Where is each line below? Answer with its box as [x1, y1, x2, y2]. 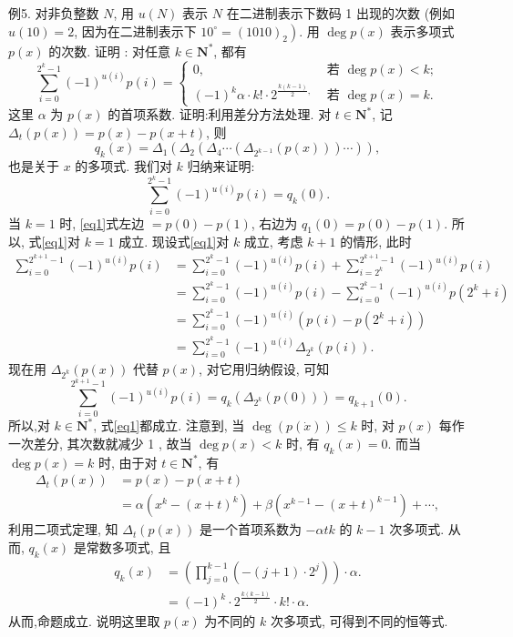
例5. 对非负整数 [8, 4, 99, 22]
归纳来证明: [187, 157, 255, 176]
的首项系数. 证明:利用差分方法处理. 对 [108, 105, 332, 124]
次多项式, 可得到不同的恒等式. [270, 612, 448, 631]
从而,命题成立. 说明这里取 [8, 612, 160, 631]
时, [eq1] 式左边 [59, 213, 145, 232]
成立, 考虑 [243, 232, 303, 251]
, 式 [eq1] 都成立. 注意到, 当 [93, 416, 245, 435]
